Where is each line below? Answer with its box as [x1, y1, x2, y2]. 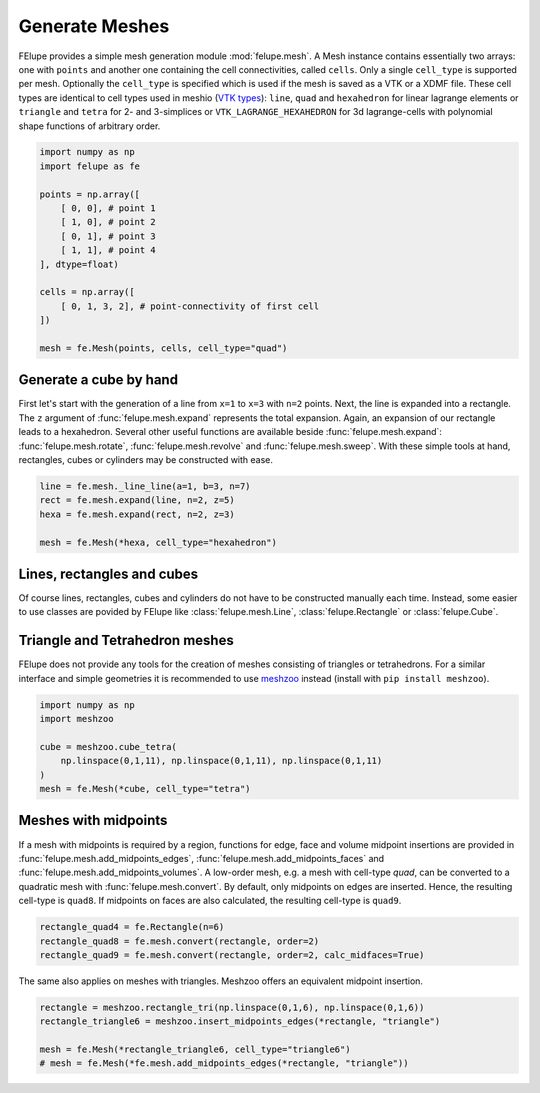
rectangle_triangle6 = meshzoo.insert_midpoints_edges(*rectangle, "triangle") [39, 1016, 441, 1027]
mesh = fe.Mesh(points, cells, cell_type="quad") [39, 342, 288, 354]
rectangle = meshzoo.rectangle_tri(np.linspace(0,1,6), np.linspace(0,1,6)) [39, 1001, 425, 1013]
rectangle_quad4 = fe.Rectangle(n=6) [39, 921, 225, 933]
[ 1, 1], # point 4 [60, 245, 157, 256]
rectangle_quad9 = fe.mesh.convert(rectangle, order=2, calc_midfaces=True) [39, 949, 425, 960]
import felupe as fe [39, 160, 140, 172]
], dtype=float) [39, 258, 120, 270]
